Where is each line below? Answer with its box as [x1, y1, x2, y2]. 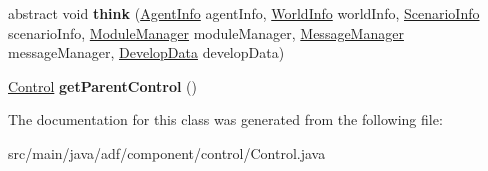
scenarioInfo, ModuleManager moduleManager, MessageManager [8, 22, 404, 43]
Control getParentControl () [8, 75, 197, 96]
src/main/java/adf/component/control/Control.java [8, 142, 326, 163]
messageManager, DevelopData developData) [8, 42, 285, 63]
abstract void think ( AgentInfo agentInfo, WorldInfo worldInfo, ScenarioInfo [8, 3, 480, 23]
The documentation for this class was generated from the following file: [8, 109, 443, 130]
